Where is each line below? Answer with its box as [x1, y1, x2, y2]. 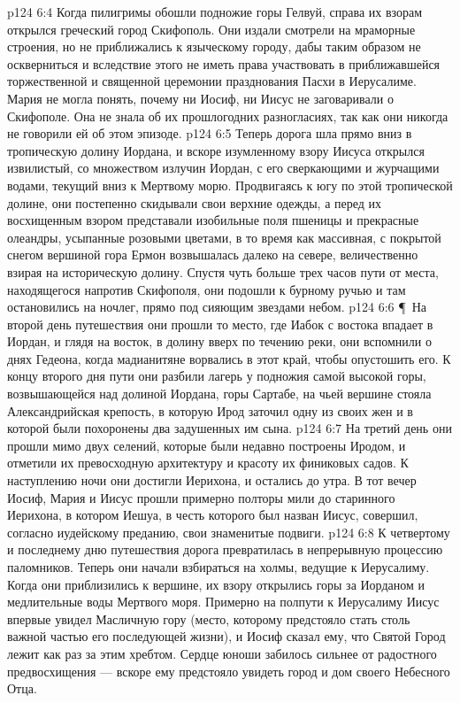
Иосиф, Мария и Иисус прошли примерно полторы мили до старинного [7, 488, 395, 506]
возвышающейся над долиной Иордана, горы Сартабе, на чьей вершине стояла [7, 384, 432, 403]
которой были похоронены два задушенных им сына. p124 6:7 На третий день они [7, 419, 452, 437]
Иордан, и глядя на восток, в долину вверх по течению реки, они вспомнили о [7, 332, 432, 351]
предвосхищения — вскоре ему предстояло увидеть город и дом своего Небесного [7, 661, 450, 680]
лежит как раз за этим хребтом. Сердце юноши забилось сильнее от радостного [7, 644, 437, 662]
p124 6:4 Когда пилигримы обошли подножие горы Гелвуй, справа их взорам [7, 3, 423, 20]
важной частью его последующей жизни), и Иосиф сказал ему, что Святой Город [7, 627, 446, 645]
